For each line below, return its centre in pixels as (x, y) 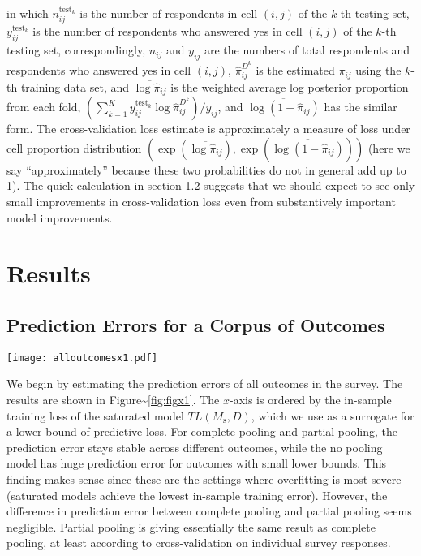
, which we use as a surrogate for (333, 415)
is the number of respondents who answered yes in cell (168, 31)
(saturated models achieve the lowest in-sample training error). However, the (197, 495)
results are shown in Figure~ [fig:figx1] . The (113, 399)
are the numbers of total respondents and (307, 50)
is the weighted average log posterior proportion (290, 86)
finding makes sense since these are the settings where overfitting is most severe (204, 478)
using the (378, 70)
